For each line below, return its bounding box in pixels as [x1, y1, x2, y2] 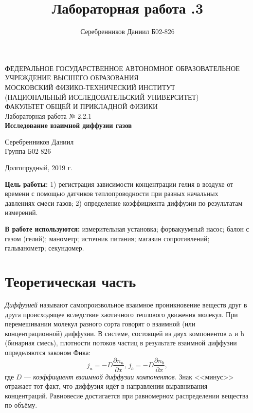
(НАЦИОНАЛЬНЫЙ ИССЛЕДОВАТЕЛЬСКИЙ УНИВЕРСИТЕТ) [5, 91, 199, 102]
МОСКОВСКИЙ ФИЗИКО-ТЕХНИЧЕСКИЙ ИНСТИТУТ [5, 82, 175, 92]
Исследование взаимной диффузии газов [5, 120, 132, 130]
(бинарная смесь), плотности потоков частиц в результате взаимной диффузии [5, 338, 237, 348]
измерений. [5, 207, 38, 217]
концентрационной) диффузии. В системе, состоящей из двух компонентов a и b [5, 328, 244, 338]
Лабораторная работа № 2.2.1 [5, 110, 92, 121]
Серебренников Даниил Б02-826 [80, 26, 175, 36]
